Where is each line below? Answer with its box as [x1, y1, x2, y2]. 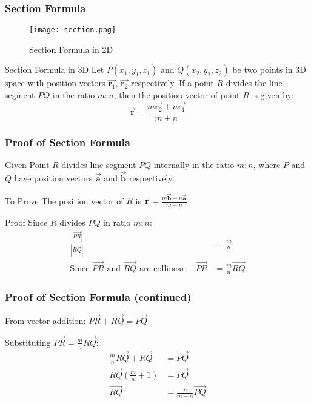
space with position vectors [5, 76, 105, 89]
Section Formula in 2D [29, 42, 113, 55]
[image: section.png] [29, 25, 116, 35]
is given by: [252, 89, 294, 101]
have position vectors [14, 171, 93, 184]
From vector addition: [5, 314, 86, 327]
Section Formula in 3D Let [5, 63, 104, 76]
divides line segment [61, 158, 136, 171]
